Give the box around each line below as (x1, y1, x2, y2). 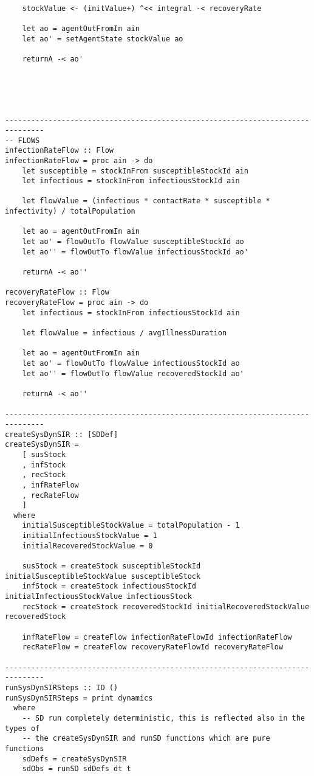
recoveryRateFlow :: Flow (5, 288, 109, 297)
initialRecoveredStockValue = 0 (22, 541, 153, 550)
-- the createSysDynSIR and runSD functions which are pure (22, 734, 270, 743)
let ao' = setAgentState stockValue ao (22, 34, 183, 43)
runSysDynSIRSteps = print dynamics (5, 693, 153, 702)
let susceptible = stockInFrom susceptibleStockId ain (22, 166, 248, 175)
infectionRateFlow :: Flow (5, 146, 114, 155)
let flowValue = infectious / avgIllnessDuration (22, 329, 227, 337)
